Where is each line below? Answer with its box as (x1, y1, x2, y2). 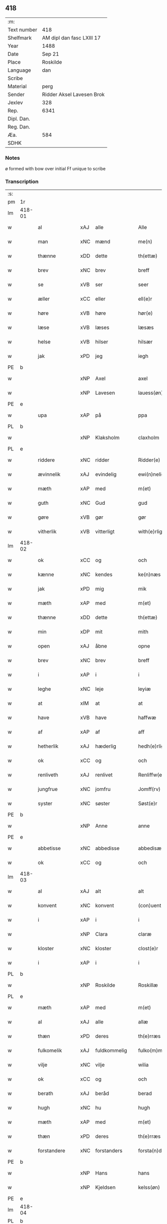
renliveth (38, 772, 59, 779)
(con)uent (138, 902, 162, 909)
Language (7, 67, 31, 74)
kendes (95, 571, 113, 578)
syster (38, 800, 53, 807)
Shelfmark (7, 34, 32, 41)
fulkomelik (38, 1047, 62, 1054)
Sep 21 (42, 50, 60, 57)
